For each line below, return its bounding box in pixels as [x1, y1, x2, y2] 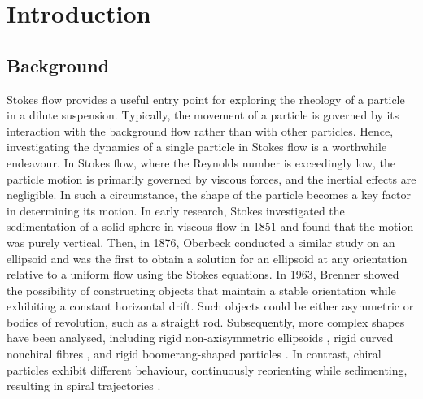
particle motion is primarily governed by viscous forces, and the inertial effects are [7, 170, 416, 187]
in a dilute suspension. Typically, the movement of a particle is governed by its [7, 106, 399, 124]
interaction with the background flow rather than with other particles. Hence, [7, 122, 394, 139]
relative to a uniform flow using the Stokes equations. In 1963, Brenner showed [7, 266, 399, 283]
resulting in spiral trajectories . [7, 377, 161, 394]
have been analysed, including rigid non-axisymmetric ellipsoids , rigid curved [7, 329, 394, 346]
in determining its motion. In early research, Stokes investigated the [7, 202, 345, 219]
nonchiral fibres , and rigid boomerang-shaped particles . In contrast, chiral [7, 345, 382, 362]
